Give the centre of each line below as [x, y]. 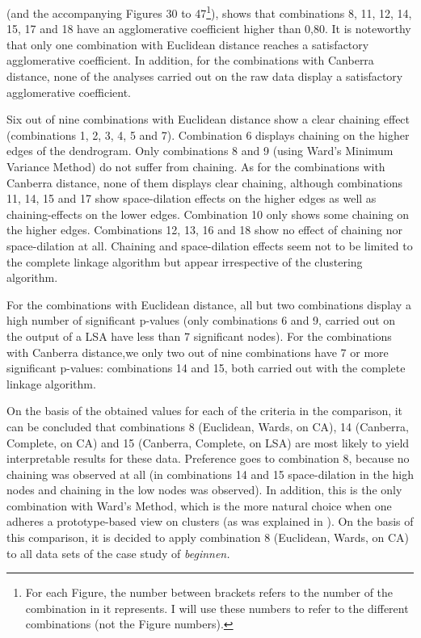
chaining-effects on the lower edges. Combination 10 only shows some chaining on [208, 214]
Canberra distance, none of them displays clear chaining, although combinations [205, 182]
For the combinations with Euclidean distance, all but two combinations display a [209, 304]
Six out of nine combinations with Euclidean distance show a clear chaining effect [208, 119]
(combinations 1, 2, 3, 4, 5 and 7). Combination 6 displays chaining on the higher [208, 134]
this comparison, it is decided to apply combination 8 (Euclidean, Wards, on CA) [208, 537]
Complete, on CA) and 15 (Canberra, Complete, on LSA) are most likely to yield [208, 442]
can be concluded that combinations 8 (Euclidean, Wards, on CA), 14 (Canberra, [208, 426]
